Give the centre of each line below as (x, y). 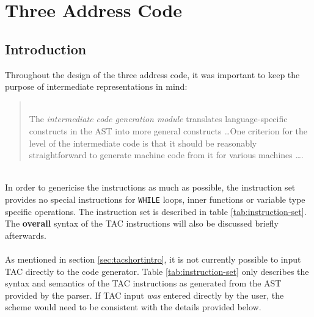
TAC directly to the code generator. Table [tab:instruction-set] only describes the (157, 271)
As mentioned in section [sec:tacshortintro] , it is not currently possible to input (153, 259)
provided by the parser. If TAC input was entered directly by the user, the (144, 295)
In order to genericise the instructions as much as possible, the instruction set (150, 187)
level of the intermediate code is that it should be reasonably (143, 143)
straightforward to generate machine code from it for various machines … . (166, 155)
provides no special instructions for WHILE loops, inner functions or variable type (155, 199)
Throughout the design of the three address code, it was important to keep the (152, 74)
